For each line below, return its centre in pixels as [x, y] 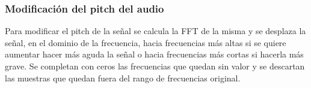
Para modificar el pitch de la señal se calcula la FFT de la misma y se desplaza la [155, 31]
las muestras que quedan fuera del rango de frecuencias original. [123, 78]
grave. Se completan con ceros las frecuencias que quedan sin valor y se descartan [155, 66]
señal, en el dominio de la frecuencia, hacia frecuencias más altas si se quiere [146, 42]
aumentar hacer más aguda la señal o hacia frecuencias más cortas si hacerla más [154, 54]
